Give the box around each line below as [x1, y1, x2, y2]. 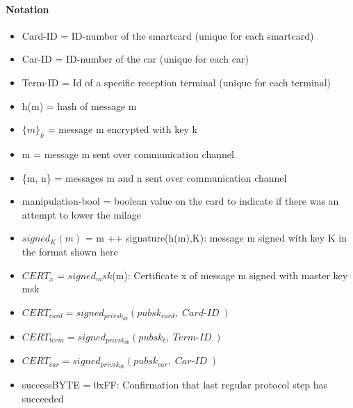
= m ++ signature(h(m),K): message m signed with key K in [85, 230, 347, 245]
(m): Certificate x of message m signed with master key [112, 267, 348, 282]
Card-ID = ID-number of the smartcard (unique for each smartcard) [22, 28, 314, 42]
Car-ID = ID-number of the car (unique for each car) [22, 52, 249, 66]
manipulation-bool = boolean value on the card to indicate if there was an [22, 194, 339, 208]
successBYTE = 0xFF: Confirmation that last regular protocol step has [22, 377, 328, 392]
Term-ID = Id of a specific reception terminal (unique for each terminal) [22, 74, 331, 89]
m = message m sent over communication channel [22, 146, 234, 161]
